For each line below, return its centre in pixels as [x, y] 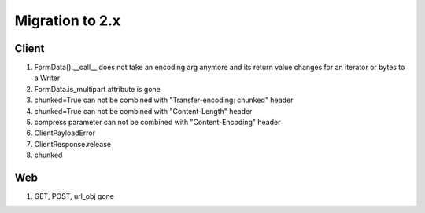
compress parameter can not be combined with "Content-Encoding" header [157, 123]
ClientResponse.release [73, 144]
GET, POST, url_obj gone [74, 196]
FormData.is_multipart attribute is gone [98, 89]
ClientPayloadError [65, 133]
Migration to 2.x [68, 20]
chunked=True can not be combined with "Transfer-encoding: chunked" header [164, 100]
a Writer [47, 78]
